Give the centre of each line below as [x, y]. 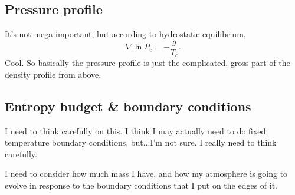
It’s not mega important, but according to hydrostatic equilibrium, [125, 34]
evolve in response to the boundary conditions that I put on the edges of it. [141, 185]
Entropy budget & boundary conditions [128, 106]
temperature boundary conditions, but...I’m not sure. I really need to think [141, 142]
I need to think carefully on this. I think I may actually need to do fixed [135, 130]
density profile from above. [53, 74]
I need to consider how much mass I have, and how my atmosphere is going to [146, 173]
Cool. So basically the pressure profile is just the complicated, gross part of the [147, 63]
